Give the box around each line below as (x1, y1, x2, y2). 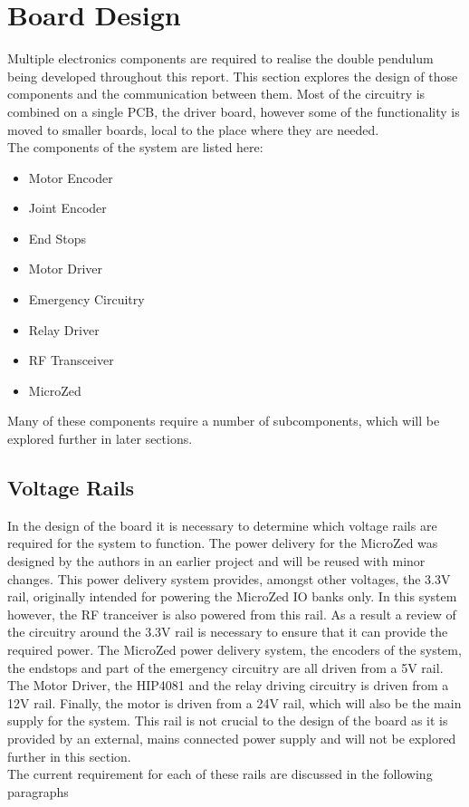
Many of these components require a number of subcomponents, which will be (7, 411, 440, 430)
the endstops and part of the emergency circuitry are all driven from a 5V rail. (7, 658, 444, 677)
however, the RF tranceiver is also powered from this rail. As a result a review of (7, 604, 456, 623)
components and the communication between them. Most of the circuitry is (7, 84, 426, 103)
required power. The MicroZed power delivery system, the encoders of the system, (7, 639, 462, 658)
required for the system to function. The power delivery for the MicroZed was (7, 533, 438, 552)
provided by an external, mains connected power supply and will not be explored (7, 728, 456, 747)
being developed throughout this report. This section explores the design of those (7, 66, 458, 85)
